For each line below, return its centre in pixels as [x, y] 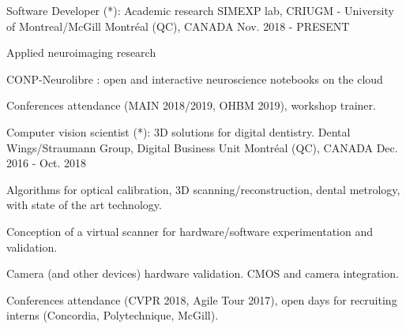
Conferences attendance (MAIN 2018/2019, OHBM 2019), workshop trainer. [191, 105]
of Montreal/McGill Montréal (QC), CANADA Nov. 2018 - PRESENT [178, 26]
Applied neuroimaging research [81, 52]
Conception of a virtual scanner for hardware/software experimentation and [190, 231]
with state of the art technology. [84, 205]
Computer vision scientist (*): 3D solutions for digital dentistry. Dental [179, 131]
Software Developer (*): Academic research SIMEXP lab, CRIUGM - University [200, 10]
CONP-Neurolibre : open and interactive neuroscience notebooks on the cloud [195, 79]
